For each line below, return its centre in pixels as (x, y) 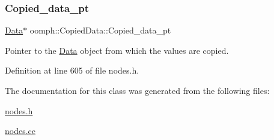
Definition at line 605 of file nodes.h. (72, 70)
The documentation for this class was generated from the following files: (137, 90)
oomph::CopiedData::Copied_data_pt (100, 30)
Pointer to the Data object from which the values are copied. (117, 50)
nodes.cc (20, 131)
